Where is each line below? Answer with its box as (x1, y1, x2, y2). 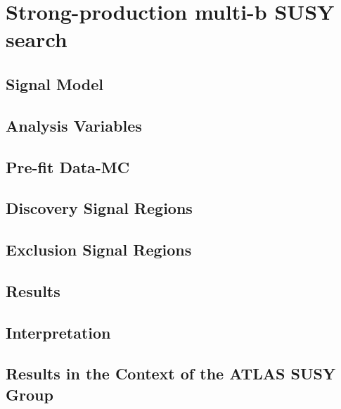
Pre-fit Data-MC (6, 156, 130, 177)
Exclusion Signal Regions (6, 239, 192, 260)
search (6, 25, 67, 54)
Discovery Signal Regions (6, 197, 193, 219)
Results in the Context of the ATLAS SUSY (6, 363, 336, 384)
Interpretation (6, 321, 111, 343)
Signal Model (6, 73, 103, 94)
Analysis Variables (6, 114, 142, 136)
